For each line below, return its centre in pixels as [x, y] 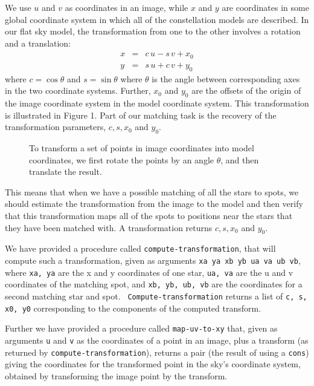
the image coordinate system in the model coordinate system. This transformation [157, 103]
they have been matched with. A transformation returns [109, 227]
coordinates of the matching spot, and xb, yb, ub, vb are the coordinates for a [154, 284]
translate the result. [66, 172]
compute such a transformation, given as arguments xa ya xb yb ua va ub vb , [153, 260]
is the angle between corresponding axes [226, 78]
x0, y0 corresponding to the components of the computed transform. [133, 308]
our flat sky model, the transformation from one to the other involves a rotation [153, 31]
